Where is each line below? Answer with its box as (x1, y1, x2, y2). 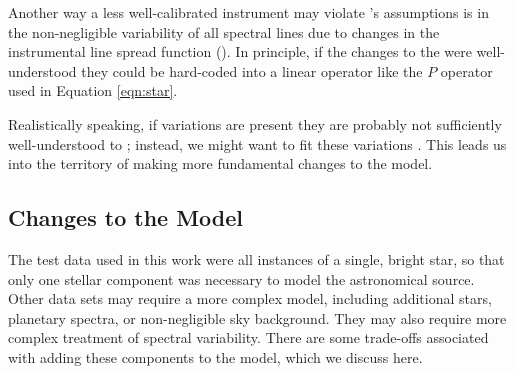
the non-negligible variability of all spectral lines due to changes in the (8, 21, 440, 42)
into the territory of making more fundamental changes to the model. (8, 153, 433, 174)
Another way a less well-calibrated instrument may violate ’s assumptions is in (8, 2, 489, 22)
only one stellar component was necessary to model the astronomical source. (8, 268, 475, 289)
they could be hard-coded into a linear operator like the (81, 60, 423, 81)
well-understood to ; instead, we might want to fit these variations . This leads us (8, 133, 507, 154)
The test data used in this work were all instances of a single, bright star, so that (8, 248, 505, 269)
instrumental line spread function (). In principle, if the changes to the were (8, 41, 472, 62)
